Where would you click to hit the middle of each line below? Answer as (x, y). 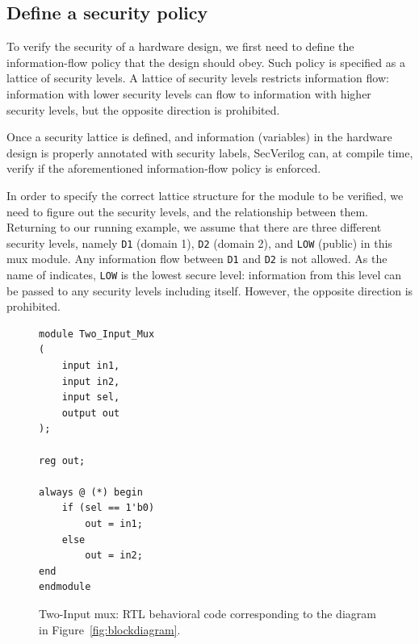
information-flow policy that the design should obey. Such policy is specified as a (206, 62)
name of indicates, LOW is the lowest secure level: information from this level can (204, 275)
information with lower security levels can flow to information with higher (189, 93)
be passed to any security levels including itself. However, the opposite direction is (210, 290)
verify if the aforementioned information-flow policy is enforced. (164, 168)
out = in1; (114, 524)
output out (91, 413)
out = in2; (114, 556)
